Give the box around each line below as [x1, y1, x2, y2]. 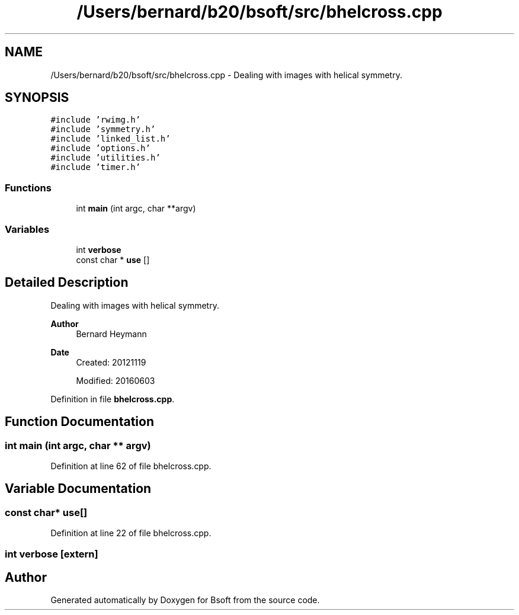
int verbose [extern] [5, 547, 98, 560]
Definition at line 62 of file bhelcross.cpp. [50, 461, 212, 471]
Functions [5, 181, 52, 194]
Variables [5, 223, 50, 235]
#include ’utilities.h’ [50, 153, 161, 163]
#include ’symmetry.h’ [50, 124, 156, 134]
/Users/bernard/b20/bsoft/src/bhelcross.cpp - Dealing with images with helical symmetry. [50, 69, 402, 80]
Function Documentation [5, 414, 154, 430]
